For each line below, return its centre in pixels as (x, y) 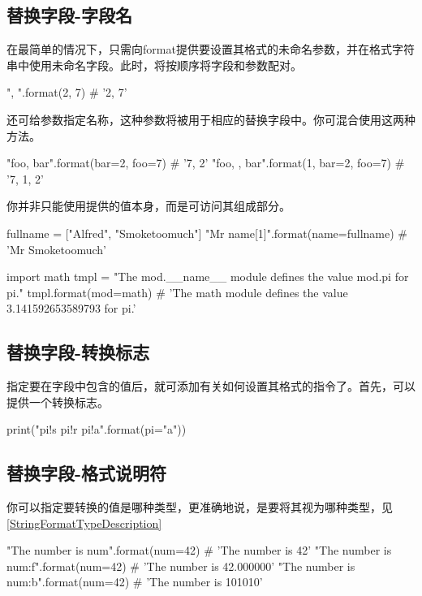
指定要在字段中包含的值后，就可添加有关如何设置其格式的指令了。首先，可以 (211, 386)
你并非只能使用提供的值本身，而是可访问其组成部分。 (149, 206)
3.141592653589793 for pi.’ (71, 308)
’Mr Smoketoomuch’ (56, 249)
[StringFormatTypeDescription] (84, 523)
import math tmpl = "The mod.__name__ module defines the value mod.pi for (208, 276)
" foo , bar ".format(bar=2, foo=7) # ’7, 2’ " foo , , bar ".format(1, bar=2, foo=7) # (206, 163)
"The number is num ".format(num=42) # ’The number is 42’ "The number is (199, 550)
